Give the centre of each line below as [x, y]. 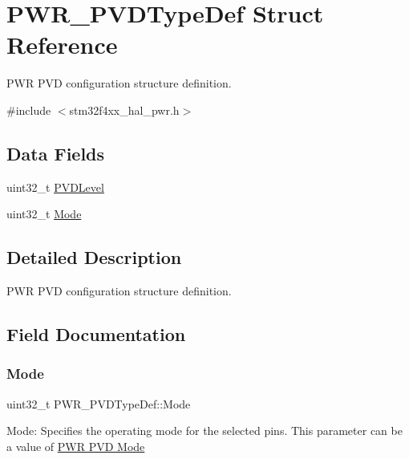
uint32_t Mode [44, 214]
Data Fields [56, 153]
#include [29, 110]
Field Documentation [96, 334]
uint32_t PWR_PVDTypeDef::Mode [99, 403]
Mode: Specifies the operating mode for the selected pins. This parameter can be [204, 431]
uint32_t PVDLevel [55, 187]
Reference [62, 45]
